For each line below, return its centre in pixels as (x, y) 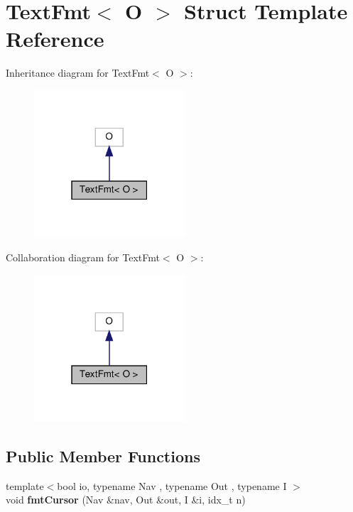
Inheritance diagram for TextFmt (78, 73)
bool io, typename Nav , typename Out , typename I (172, 485)
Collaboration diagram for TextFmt (83, 257)
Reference (55, 39)
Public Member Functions (103, 456)
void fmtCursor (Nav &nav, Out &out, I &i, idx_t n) (126, 500)
